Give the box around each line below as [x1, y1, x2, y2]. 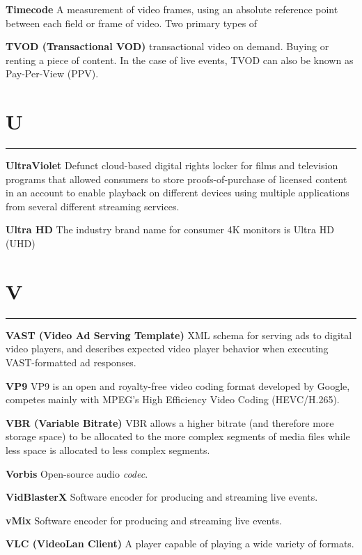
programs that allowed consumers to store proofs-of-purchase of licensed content [6, 171, 347, 186]
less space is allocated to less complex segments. [6, 442, 210, 457]
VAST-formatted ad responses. [6, 354, 136, 369]
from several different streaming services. [6, 198, 180, 213]
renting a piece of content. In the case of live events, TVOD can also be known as [6, 52, 354, 67]
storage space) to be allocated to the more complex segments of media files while [6, 429, 350, 444]
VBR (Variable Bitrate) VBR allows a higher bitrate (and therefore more [6, 415, 334, 430]
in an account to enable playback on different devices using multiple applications [6, 185, 349, 200]
